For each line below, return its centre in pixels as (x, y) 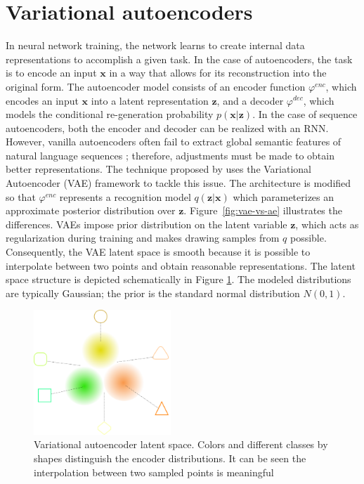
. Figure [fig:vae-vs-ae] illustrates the (263, 210)
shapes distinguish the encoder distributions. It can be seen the (170, 458)
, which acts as (327, 224)
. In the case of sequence (305, 114)
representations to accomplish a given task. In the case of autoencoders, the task (179, 59)
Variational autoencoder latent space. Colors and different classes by (181, 444)
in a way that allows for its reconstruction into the (218, 73)
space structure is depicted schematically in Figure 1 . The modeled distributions (178, 279)
